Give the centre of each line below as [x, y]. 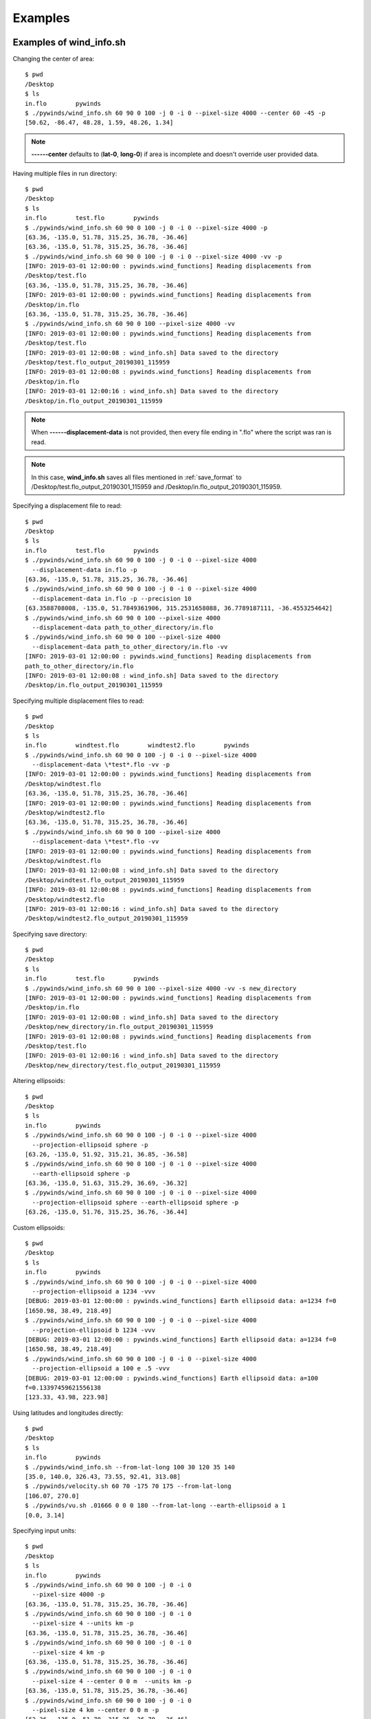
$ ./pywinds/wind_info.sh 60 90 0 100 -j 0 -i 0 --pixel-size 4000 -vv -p [154, 256]
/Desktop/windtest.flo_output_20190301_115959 [105, 880]
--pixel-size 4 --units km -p [83, 1623]
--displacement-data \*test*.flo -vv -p [101, 765]
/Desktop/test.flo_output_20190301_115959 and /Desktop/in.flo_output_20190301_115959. [157, 486]
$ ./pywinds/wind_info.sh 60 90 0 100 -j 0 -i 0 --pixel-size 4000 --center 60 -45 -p [175, 113]
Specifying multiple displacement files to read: [78, 701]
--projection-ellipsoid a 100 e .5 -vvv [101, 1369]
